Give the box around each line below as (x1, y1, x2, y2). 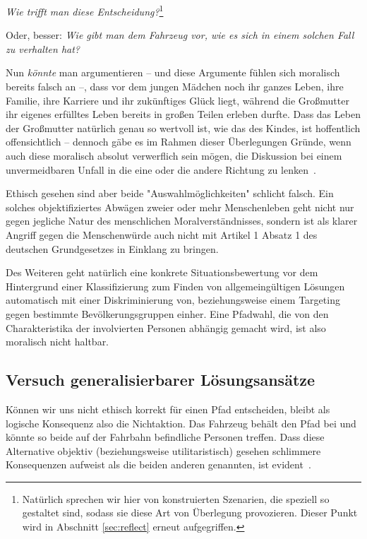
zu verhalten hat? (6, 41, 80, 56)
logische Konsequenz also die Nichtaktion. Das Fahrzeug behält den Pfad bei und (6, 415, 356, 430)
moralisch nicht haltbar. (6, 334, 109, 349)
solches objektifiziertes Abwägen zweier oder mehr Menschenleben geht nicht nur (6, 199, 354, 214)
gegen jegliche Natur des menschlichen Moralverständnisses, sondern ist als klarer (6, 213, 358, 228)
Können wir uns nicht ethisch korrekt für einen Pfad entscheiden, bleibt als (6, 401, 330, 416)
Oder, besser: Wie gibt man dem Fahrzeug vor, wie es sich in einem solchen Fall (6, 28, 354, 42)
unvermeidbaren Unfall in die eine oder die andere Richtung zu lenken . (6, 162, 316, 177)
